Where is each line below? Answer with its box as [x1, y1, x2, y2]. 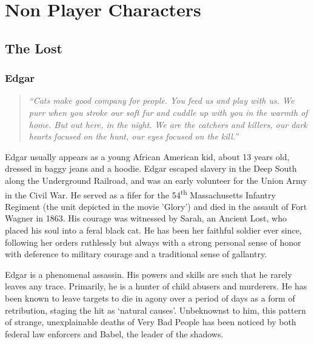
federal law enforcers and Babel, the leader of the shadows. [5, 327, 224, 340]
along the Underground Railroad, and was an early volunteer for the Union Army [5, 174, 307, 186]
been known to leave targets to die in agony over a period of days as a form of [5, 291, 295, 304]
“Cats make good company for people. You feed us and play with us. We [28, 94, 295, 107]
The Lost [5, 38, 62, 57]
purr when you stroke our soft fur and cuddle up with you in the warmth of [28, 106, 308, 118]
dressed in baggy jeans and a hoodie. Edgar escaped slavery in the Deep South [5, 162, 297, 175]
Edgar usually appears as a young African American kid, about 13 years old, [5, 150, 290, 163]
